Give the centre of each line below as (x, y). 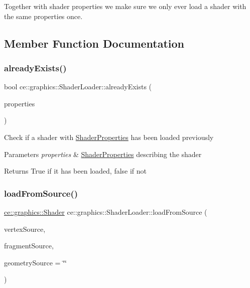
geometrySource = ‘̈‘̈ (35, 262)
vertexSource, (25, 229)
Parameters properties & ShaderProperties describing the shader (103, 154)
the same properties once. (43, 16)
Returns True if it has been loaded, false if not (76, 171)
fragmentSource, (29, 246)
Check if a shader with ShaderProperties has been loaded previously (109, 137)
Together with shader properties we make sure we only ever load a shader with (125, 6)
